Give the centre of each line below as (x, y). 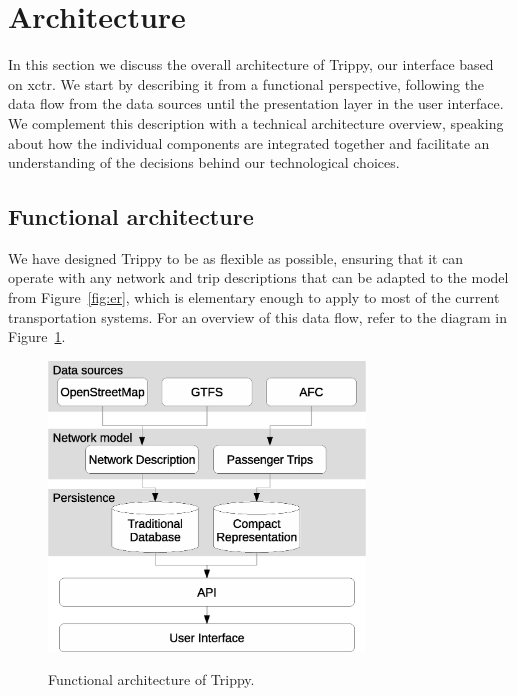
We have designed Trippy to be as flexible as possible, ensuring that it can (236, 257)
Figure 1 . (37, 336)
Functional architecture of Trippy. (151, 679)
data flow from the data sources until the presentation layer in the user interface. (256, 103)
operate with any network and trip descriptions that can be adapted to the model (258, 277)
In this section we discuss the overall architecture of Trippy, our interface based (251, 64)
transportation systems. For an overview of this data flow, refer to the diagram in (258, 316)
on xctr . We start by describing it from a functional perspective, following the (246, 83)
